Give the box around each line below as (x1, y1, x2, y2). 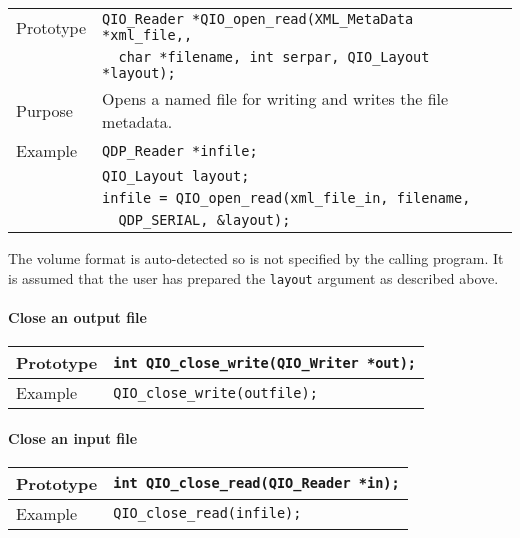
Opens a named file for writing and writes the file (102, 87, 449, 110)
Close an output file (8, 306, 147, 327)
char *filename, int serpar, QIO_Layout (118, 49, 430, 65)
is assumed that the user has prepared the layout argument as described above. (8, 267, 499, 288)
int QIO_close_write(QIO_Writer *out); (113, 354, 417, 371)
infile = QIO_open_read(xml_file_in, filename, (102, 190, 471, 206)
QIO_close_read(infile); (113, 505, 302, 522)
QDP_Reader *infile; (102, 142, 258, 159)
